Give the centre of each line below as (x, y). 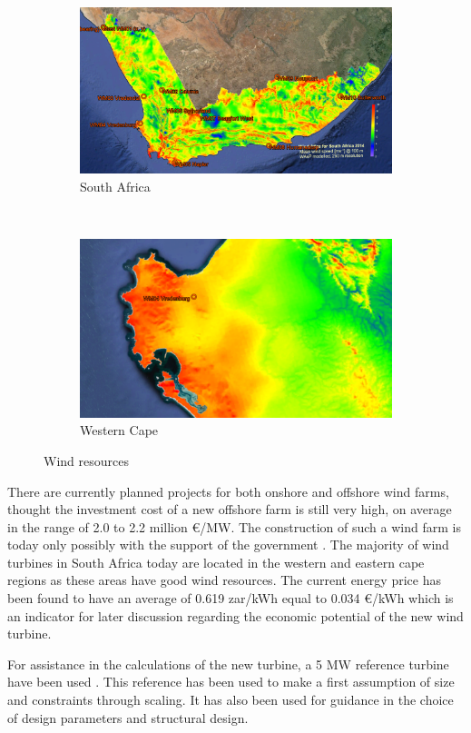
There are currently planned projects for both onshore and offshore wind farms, (228, 491)
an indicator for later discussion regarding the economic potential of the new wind (235, 615)
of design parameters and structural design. (128, 717)
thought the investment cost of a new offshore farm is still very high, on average (230, 509)
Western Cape (119, 430)
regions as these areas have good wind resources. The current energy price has (224, 580)
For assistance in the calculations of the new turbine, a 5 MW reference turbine (228, 664)
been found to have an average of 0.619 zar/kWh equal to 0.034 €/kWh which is (231, 598)
